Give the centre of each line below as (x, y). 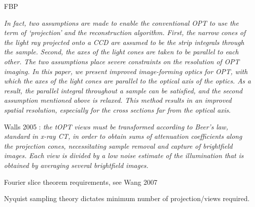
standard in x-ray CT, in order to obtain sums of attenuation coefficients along (123, 136)
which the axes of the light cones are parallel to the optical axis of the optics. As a (127, 81)
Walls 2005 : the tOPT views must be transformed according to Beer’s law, (116, 126)
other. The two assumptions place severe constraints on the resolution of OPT (122, 61)
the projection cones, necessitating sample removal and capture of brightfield (118, 145)
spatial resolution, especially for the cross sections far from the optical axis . (117, 109)
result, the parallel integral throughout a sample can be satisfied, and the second (123, 90)
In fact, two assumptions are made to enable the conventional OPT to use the (121, 22)
